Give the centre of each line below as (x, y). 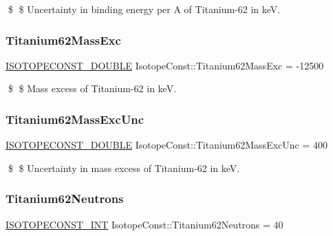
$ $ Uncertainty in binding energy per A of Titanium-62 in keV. (144, 9)
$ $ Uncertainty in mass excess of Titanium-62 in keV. (124, 168)
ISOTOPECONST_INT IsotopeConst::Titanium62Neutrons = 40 (144, 224)
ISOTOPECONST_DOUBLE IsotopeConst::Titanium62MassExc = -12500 (165, 65)
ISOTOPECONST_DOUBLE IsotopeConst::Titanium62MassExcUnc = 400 (166, 145)
